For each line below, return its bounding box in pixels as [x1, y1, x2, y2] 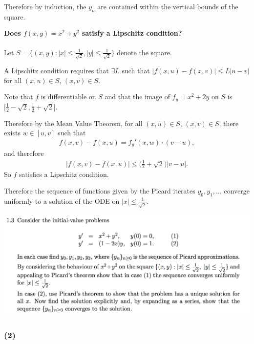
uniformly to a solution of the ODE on [4, 195, 120, 206]
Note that [4, 91, 33, 102]
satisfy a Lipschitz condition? [82, 28, 182, 38]
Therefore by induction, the [4, 1, 86, 11]
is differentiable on [41, 91, 96, 102]
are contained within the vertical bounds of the [97, 1, 238, 11]
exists [4, 128, 21, 138]
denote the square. [117, 47, 172, 57]
